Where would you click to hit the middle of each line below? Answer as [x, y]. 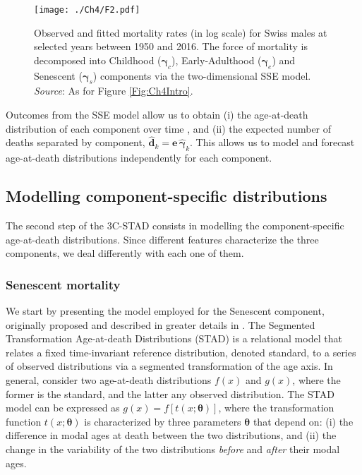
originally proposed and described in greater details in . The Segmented [161, 324]
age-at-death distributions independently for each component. [139, 158]
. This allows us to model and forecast [272, 142]
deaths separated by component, [76, 142]
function [24, 421]
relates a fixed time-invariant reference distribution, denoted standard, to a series [181, 352]
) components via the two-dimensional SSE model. [202, 75]
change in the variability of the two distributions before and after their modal [173, 449]
